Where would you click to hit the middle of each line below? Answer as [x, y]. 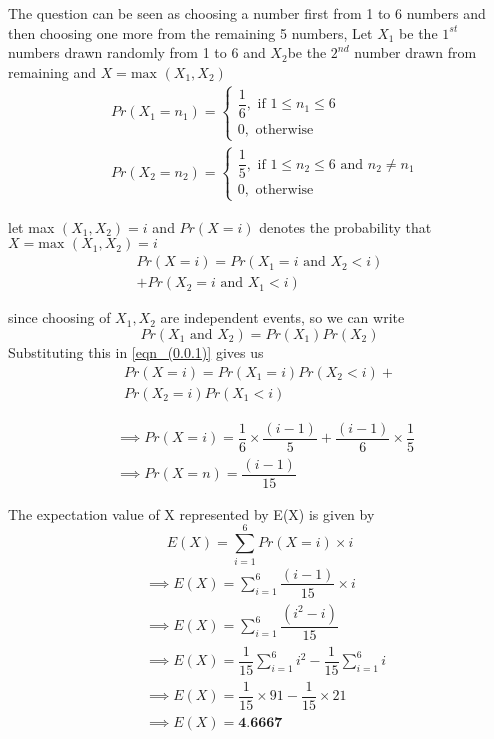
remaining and [52, 71]
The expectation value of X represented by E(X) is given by [191, 513]
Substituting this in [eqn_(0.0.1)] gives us [136, 351]
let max [31, 226]
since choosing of [59, 317]
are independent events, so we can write [282, 317]
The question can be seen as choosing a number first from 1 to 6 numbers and [247, 13]
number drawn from [415, 52]
